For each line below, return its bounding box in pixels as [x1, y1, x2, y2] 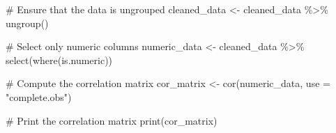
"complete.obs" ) [6, 89, 72, 104]
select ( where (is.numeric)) [6, 52, 113, 67]
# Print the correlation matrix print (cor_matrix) [6, 113, 217, 127]
